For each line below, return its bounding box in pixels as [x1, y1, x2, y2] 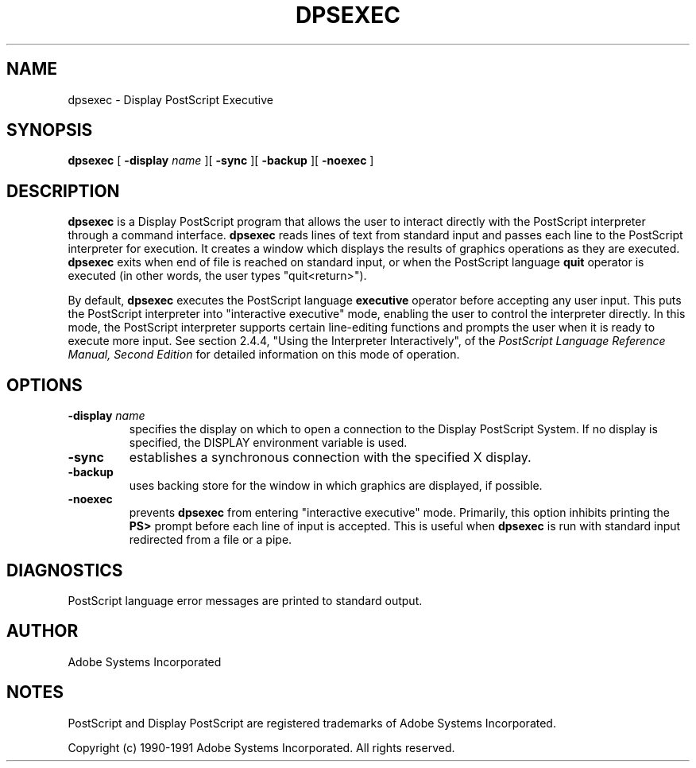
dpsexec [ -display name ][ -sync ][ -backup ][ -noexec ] [68, 153, 374, 168]
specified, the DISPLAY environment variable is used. [129, 436, 408, 450]
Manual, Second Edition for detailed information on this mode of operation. [68, 347, 460, 362]
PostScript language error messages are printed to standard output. [68, 593, 423, 607]
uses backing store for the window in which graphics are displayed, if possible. [129, 479, 543, 493]
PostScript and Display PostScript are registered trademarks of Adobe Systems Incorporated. [68, 716, 556, 730]
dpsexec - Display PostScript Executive [68, 92, 273, 107]
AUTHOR [6, 621, 79, 642]
